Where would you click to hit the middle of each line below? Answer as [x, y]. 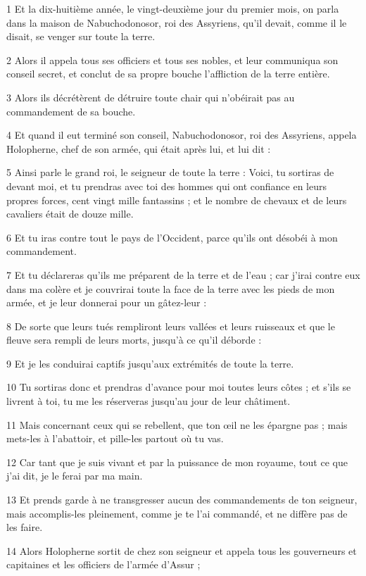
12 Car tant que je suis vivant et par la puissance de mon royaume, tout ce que [177, 462]
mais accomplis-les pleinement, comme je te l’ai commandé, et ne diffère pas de [177, 513]
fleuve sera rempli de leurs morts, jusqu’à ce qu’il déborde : [134, 340]
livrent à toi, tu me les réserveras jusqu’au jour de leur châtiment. [149, 401]
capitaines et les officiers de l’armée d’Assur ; [103, 564]
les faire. [25, 527]
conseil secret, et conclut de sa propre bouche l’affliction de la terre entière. [168, 74]
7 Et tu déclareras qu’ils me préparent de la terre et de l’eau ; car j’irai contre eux [183, 274]
